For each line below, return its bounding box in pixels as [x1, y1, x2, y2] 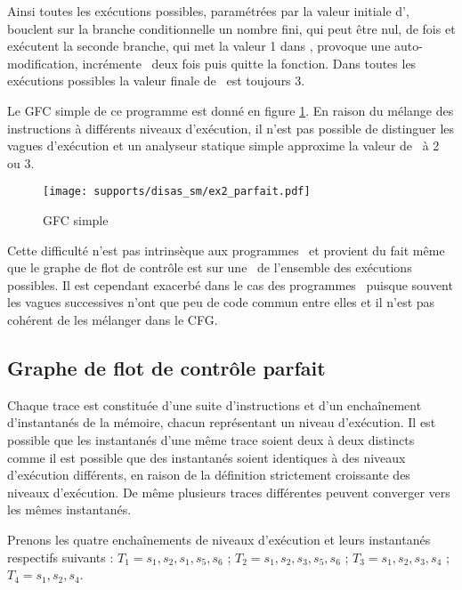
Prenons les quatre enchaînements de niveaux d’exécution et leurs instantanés [7, 529, 431, 548]
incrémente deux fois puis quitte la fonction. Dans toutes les [82, 53, 417, 72]
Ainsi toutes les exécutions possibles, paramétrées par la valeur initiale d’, [7, 2, 409, 20]
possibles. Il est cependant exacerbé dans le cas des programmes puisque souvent [7, 275, 453, 294]
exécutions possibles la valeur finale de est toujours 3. [7, 71, 305, 90]
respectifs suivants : [7, 547, 114, 566]
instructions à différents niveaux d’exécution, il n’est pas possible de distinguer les [7, 118, 455, 137]
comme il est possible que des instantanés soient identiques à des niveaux [7, 448, 406, 466]
